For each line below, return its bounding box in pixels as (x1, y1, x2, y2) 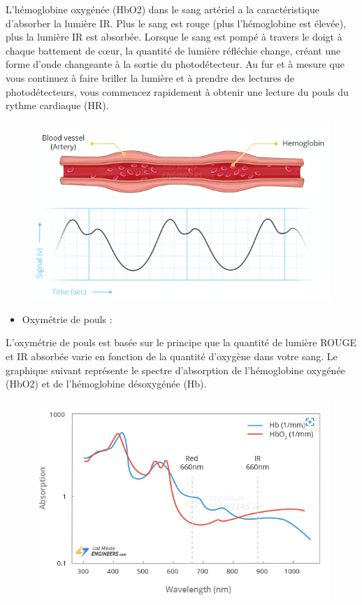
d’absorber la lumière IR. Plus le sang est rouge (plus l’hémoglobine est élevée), (6, 15, 347, 30)
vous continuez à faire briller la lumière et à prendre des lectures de (6, 70, 295, 85)
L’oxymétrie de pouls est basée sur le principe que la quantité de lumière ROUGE (6, 335, 357, 350)
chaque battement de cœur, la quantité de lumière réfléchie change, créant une (6, 43, 341, 57)
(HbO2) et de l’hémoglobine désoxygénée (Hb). (6, 376, 207, 391)
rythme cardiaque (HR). (6, 98, 109, 113)
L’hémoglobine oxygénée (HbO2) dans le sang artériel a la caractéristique (6, 2, 319, 16)
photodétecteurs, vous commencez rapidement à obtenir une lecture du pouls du (6, 84, 349, 99)
